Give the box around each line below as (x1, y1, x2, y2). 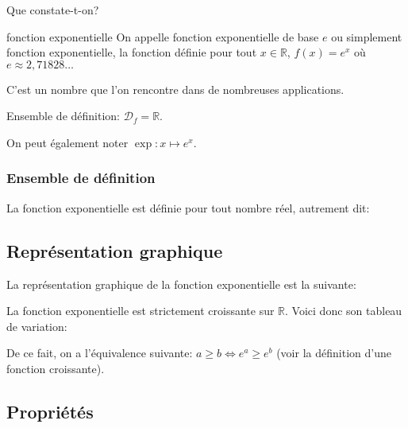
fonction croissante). (6, 360, 105, 376)
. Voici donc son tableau (285, 302, 402, 319)
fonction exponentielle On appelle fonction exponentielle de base (6, 28, 319, 45)
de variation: (6, 317, 67, 334)
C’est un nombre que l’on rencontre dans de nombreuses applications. (6, 80, 344, 97)
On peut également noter (6, 134, 129, 150)
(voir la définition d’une (276, 344, 391, 361)
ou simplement (331, 28, 402, 45)
